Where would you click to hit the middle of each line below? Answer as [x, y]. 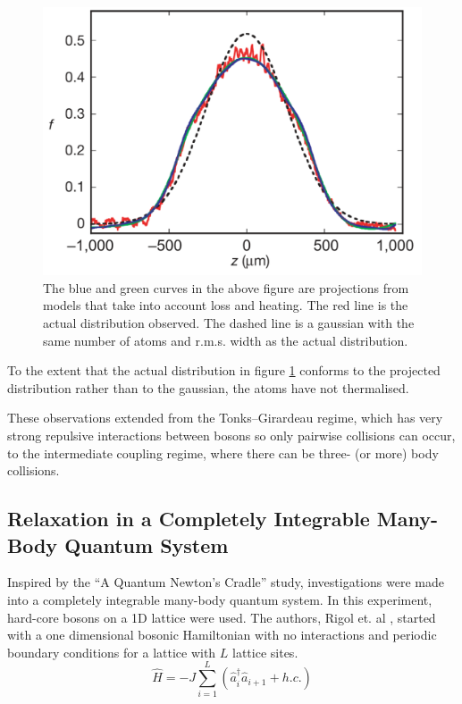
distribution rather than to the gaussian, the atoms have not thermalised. [208, 387]
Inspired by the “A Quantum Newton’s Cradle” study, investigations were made [226, 582]
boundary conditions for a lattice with [112, 652]
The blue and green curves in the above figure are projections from [226, 287]
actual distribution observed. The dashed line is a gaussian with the [229, 322]
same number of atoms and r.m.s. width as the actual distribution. [226, 340]
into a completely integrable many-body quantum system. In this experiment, [220, 599]
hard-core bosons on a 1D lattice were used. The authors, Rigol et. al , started [222, 617]
